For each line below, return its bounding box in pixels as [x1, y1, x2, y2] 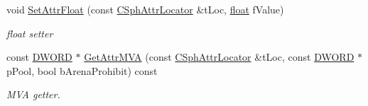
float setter [6, 25, 53, 40]
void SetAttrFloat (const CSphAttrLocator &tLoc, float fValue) [6, 2, 284, 16]
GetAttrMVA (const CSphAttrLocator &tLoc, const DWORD [84, 49, 355, 64]
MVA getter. [6, 87, 60, 102]
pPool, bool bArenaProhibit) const [6, 63, 158, 78]
